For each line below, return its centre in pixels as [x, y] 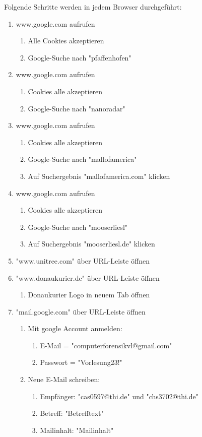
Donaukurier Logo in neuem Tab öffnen [89, 295]
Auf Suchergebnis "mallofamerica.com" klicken [99, 176]
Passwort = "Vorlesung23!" [81, 362]
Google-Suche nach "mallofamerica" [82, 159]
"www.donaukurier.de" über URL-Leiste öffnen [88, 277]
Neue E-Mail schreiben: [64, 379]
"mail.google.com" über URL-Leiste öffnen [81, 311]
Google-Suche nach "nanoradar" [77, 108]
